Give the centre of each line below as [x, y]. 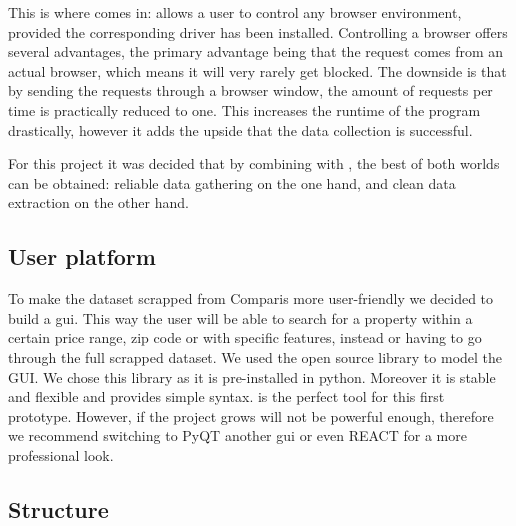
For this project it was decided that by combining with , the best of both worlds [254, 163]
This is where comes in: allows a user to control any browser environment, [235, 12]
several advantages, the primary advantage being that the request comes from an [256, 51]
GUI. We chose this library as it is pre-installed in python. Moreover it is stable [252, 376]
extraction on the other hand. [98, 202]
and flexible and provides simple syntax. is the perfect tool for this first [226, 396]
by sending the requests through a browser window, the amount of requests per [250, 90]
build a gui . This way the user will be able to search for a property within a [240, 317]
